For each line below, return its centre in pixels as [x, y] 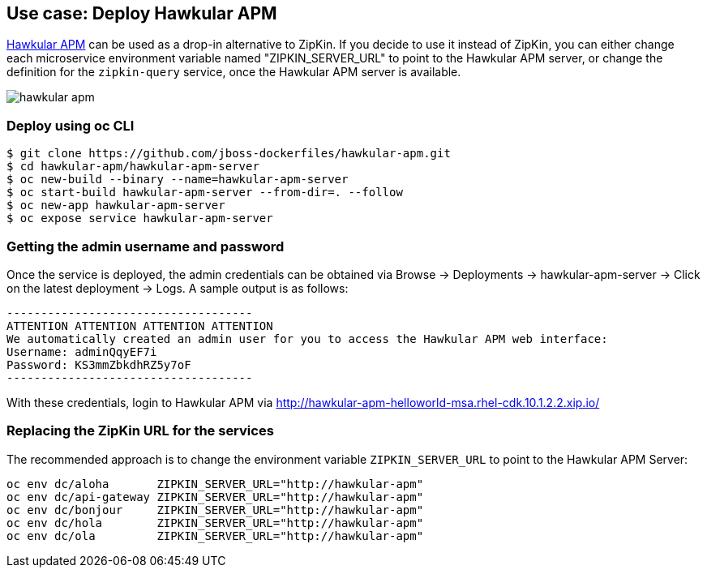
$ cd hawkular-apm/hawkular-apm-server [133, 167]
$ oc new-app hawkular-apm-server [116, 206]
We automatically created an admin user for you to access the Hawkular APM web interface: [307, 338]
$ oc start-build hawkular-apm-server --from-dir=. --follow [205, 193]
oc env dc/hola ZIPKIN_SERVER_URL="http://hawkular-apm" [215, 523]
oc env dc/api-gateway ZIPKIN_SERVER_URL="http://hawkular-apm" [215, 497]
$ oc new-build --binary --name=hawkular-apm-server [178, 180]
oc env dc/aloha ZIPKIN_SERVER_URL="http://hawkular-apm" [215, 484]
